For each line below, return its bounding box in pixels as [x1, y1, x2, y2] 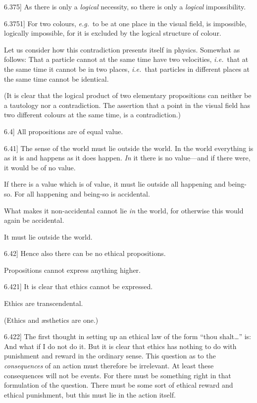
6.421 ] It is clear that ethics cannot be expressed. [4, 281, 153, 292]
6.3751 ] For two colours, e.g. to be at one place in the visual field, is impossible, [4, 18, 247, 28]
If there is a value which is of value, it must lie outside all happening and [4, 179, 226, 189]
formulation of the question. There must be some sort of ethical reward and [4, 380, 233, 390]
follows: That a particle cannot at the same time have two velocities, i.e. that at [4, 54, 249, 64]
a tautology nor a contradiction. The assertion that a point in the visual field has [4, 100, 251, 110]
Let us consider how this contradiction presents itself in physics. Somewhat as [4, 44, 240, 54]
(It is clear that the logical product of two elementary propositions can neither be [4, 90, 252, 101]
